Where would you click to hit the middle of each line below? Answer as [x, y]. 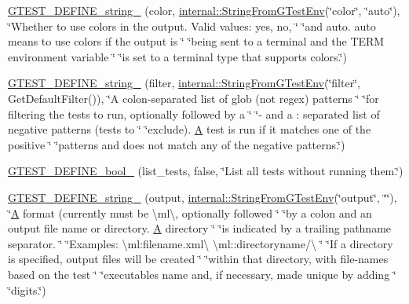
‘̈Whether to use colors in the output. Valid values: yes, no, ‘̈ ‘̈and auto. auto [192, 26]
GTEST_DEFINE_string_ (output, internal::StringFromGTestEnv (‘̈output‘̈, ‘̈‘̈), [203, 197]
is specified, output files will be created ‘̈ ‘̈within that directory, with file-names [198, 259]
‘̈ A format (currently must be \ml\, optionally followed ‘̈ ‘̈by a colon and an [190, 212]
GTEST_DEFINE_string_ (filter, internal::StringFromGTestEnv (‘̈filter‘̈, [184, 83]
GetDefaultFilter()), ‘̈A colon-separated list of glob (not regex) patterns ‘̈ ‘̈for [194, 98]
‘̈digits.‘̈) [27, 289]
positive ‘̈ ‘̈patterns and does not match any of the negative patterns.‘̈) [177, 144]
